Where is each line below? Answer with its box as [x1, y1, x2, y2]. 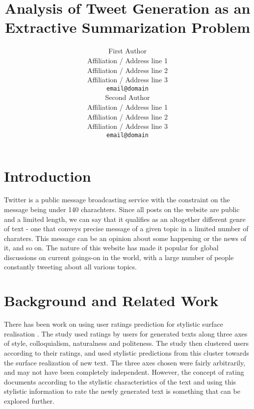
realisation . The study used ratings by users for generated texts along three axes [4, 328, 248, 338]
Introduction [4, 166, 91, 186]
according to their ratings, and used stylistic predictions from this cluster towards [4, 347, 249, 358]
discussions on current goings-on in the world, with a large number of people [4, 252, 234, 262]
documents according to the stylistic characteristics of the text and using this [4, 376, 236, 386]
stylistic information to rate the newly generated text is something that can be [4, 386, 240, 396]
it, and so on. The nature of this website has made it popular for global [4, 242, 219, 253]
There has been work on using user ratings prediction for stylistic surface [4, 319, 223, 329]
